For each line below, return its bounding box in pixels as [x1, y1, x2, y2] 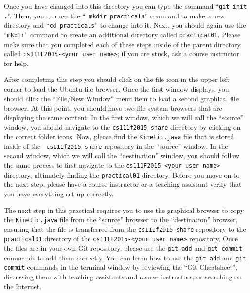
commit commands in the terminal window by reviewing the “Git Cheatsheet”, [4, 262, 238, 272]
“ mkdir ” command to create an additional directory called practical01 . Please [4, 29, 241, 39]
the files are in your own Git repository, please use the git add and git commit [4, 243, 243, 253]
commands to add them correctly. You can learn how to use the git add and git [4, 252, 246, 262]
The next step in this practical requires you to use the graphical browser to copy [4, 205, 244, 215]
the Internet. [4, 281, 42, 291]
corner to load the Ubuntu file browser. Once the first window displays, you [4, 84, 229, 94]
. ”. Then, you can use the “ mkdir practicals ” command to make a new [4, 10, 225, 20]
